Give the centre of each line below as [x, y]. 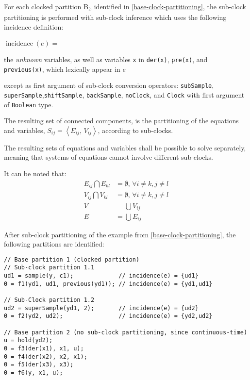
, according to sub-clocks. [135, 130]
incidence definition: [34, 26]
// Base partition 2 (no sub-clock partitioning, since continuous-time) [126, 332]
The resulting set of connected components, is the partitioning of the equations [121, 121]
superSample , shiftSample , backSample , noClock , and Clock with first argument [124, 94]
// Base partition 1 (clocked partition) [72, 259]
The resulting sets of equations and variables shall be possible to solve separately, [125, 147]
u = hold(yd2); [28, 340]
